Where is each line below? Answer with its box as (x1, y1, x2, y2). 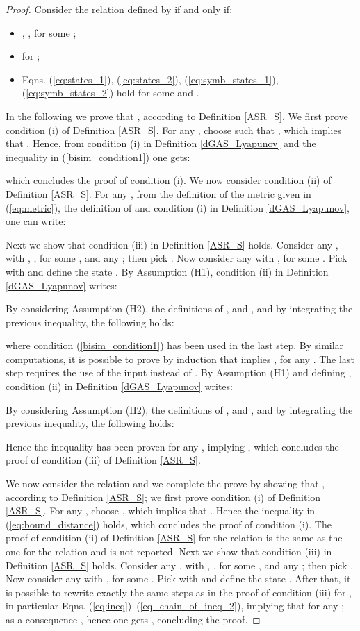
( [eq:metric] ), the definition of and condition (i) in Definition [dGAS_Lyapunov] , (6, 200, 350, 214)
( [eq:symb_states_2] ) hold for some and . (22, 85, 199, 100)
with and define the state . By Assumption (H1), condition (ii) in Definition (6, 264, 329, 278)
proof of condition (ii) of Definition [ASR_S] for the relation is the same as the (6, 530, 343, 545)
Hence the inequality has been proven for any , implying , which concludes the (6, 439, 339, 453)
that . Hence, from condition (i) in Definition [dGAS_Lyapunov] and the (6, 136, 316, 151)
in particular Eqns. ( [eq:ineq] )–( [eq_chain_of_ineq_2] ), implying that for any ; (6, 598, 345, 613)
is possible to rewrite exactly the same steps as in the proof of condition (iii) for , (6, 584, 352, 599)
